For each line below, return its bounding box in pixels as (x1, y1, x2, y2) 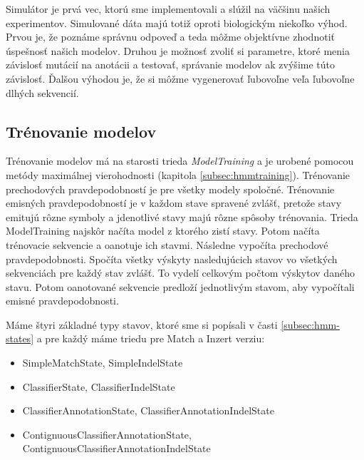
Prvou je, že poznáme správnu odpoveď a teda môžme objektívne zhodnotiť (6, 29, 335, 44)
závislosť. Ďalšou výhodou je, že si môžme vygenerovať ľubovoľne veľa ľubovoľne (6, 71, 355, 86)
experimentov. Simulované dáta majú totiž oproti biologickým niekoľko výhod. (6, 15, 348, 30)
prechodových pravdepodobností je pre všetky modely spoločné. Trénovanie (6, 181, 335, 196)
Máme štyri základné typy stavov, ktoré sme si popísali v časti (6, 317, 278, 332)
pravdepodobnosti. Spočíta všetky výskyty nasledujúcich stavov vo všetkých (6, 251, 338, 266)
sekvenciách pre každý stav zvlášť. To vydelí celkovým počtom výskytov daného (6, 265, 355, 280)
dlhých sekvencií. (6, 85, 79, 100)
